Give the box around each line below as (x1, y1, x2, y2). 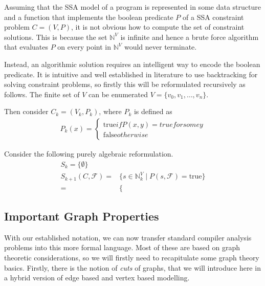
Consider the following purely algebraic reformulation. (4, 148, 173, 159)
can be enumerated (89, 89, 148, 99)
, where (99, 106, 122, 117)
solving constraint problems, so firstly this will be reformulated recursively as (4, 79, 246, 90)
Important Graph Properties (4, 208, 159, 224)
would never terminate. (124, 41, 197, 52)
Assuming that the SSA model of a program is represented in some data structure (4, 2, 261, 12)
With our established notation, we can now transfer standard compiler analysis (4, 232, 252, 243)
